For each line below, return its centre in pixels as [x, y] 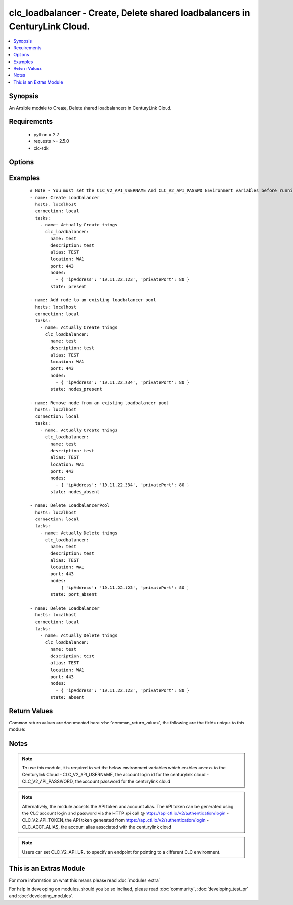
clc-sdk [41, 148]
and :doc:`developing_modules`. [41, 896]
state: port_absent [74, 595]
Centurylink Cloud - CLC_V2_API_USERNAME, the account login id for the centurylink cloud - [115, 774]
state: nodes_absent [75, 492]
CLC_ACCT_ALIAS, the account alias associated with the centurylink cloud [97, 827]
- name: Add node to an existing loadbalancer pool [93, 300]
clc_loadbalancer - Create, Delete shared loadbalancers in [129, 13]
